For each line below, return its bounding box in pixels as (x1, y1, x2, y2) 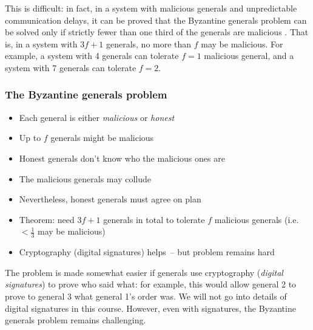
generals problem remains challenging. (5, 314, 146, 326)
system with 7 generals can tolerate (5, 61, 136, 74)
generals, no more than (106, 37, 192, 50)
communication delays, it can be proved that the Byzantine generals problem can (5, 13, 307, 26)
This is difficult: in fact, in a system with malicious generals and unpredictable (5, 2, 297, 14)
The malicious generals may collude (19, 172, 151, 185)
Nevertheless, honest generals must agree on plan (19, 193, 201, 205)
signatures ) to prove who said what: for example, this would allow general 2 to (5, 278, 297, 290)
